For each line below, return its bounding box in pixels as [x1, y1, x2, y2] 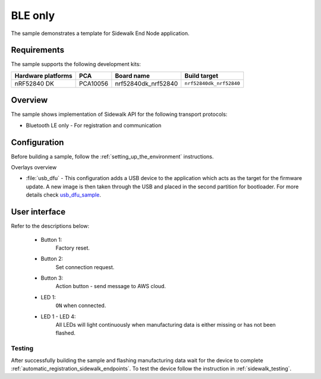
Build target [184, 71, 219, 80]
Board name [115, 71, 150, 80]
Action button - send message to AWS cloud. [55, 283, 166, 290]
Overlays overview [11, 164, 57, 171]
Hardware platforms [14, 71, 73, 80]
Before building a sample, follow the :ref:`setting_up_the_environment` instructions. [11, 153, 214, 160]
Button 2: [40, 255, 64, 263]
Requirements [11, 45, 65, 55]
